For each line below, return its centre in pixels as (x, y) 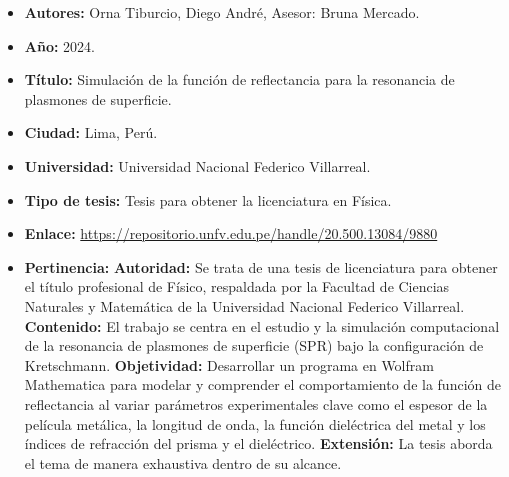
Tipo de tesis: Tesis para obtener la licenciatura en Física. (208, 199)
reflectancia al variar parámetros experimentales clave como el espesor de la (256, 403)
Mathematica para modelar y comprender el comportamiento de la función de (262, 384)
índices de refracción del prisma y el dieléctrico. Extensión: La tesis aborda (258, 443)
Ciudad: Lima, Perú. (91, 132)
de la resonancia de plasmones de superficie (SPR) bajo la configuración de (254, 345)
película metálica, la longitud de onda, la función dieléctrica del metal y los (255, 423)
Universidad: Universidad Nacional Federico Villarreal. (197, 165)
